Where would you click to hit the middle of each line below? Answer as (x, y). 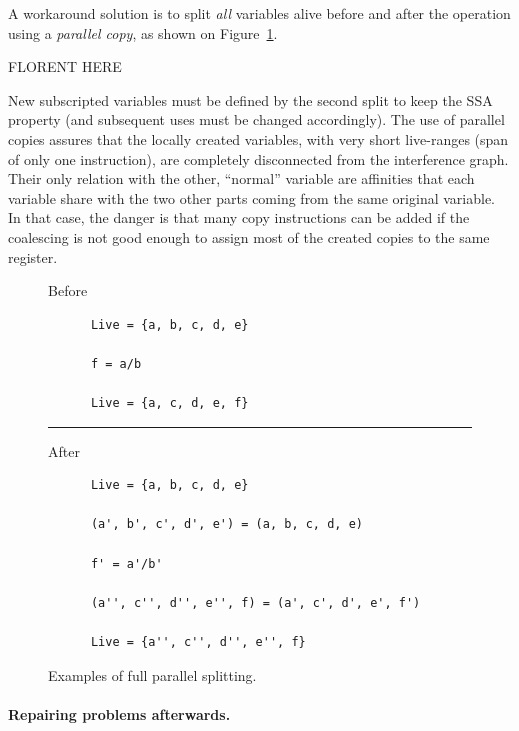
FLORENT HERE (65, 66)
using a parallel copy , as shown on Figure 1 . (143, 32)
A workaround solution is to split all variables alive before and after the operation (259, 13)
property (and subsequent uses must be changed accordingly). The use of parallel (256, 119)
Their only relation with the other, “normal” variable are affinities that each (241, 178)
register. (33, 256)
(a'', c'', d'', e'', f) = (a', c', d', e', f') (255, 602)
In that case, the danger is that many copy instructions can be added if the (239, 217)
